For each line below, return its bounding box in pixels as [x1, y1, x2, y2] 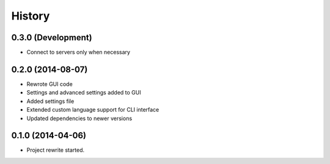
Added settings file [26, 98, 75, 105]
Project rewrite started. [26, 146, 85, 154]
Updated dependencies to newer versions [26, 115, 133, 122]
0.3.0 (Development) [11, 32, 92, 43]
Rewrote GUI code [26, 80, 73, 88]
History [11, 9, 50, 23]
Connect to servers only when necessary [26, 49, 131, 56]
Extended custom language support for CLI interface [26, 106, 159, 113]
